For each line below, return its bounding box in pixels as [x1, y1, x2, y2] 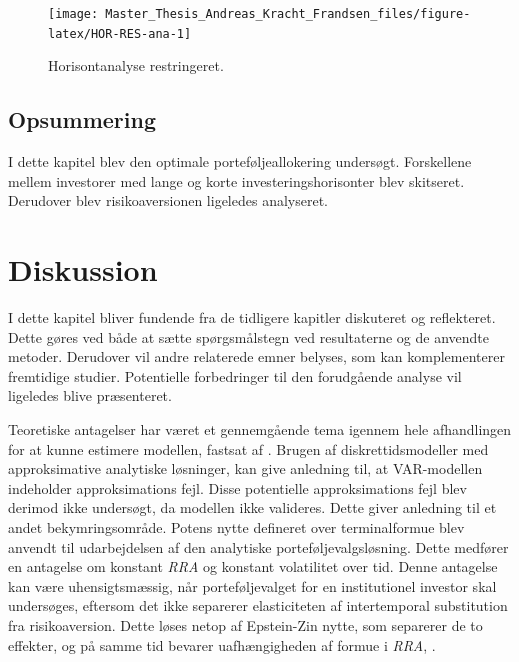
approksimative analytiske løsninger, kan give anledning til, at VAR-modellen [8, 458, 483, 479]
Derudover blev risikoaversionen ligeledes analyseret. [8, 190, 328, 211]
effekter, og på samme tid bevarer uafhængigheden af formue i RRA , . [8, 634, 436, 655]
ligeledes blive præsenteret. [8, 385, 172, 406]
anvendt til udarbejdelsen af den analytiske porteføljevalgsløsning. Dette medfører [8, 536, 509, 557]
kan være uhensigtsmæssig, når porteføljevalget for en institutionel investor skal [8, 575, 497, 596]
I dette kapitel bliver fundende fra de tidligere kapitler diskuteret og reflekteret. [8, 307, 496, 328]
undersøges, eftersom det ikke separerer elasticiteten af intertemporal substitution [8, 595, 508, 616]
